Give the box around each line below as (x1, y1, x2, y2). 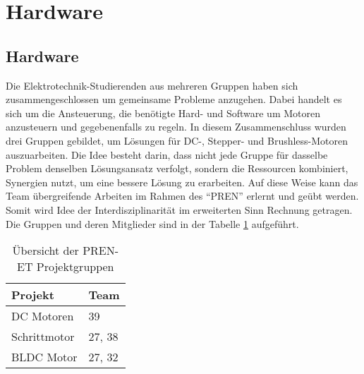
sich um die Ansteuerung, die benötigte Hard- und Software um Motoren (6, 105, 320, 120)
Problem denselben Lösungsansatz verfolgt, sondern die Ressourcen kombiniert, (6, 161, 348, 176)
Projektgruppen (36, 258, 114, 275)
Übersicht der (12, 242, 79, 259)
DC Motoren (11, 308, 74, 325)
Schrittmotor (11, 328, 75, 345)
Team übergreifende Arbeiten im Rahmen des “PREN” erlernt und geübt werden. (6, 188, 359, 203)
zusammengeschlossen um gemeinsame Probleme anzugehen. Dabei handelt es (6, 92, 342, 107)
